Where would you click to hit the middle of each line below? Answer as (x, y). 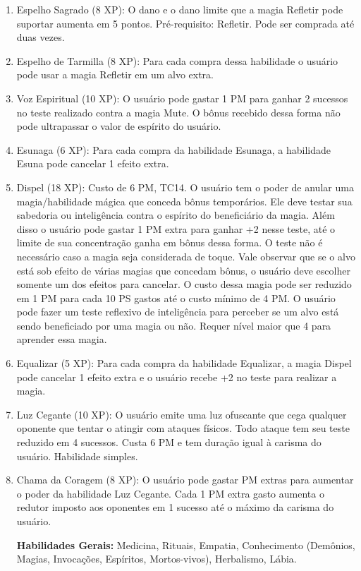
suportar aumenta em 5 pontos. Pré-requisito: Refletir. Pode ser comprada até (185, 23)
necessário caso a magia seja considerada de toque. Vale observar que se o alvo (186, 256)
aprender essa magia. (62, 339)
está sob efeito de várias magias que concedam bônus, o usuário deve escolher (183, 270)
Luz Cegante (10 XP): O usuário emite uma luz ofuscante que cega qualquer (182, 414)
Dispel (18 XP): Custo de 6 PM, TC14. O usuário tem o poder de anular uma (185, 187)
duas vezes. (41, 37)
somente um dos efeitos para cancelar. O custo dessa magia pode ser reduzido (184, 284)
